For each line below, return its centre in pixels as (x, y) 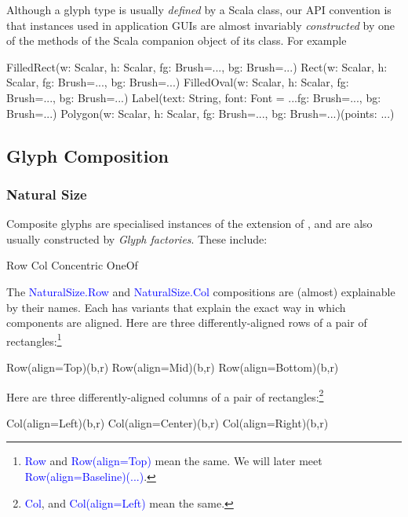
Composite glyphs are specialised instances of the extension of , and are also (189, 224)
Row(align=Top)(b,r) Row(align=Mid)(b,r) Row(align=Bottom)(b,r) (173, 367)
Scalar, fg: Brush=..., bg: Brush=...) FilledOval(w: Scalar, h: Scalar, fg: (178, 82)
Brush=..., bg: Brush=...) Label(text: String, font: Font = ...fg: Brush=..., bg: (194, 97)
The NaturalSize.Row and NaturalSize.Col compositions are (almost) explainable (201, 291)
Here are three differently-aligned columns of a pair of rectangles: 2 (165, 395)
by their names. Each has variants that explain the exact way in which (176, 307)
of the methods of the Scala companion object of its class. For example (177, 40)
